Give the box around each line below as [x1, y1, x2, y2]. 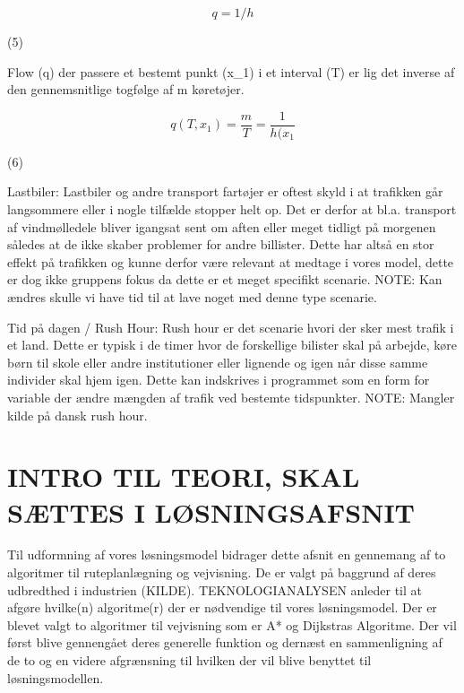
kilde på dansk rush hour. [7, 405, 148, 424]
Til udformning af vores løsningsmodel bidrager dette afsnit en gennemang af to [7, 545, 446, 564]
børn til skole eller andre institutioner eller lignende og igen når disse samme [7, 352, 428, 371]
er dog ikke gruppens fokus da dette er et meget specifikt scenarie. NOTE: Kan [7, 270, 443, 289]
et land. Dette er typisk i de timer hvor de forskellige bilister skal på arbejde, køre [7, 335, 458, 354]
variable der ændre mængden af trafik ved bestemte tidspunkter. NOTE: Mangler [7, 387, 455, 406]
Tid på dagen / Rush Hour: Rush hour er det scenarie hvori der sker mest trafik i [7, 317, 454, 336]
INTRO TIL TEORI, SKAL [7, 458, 360, 495]
